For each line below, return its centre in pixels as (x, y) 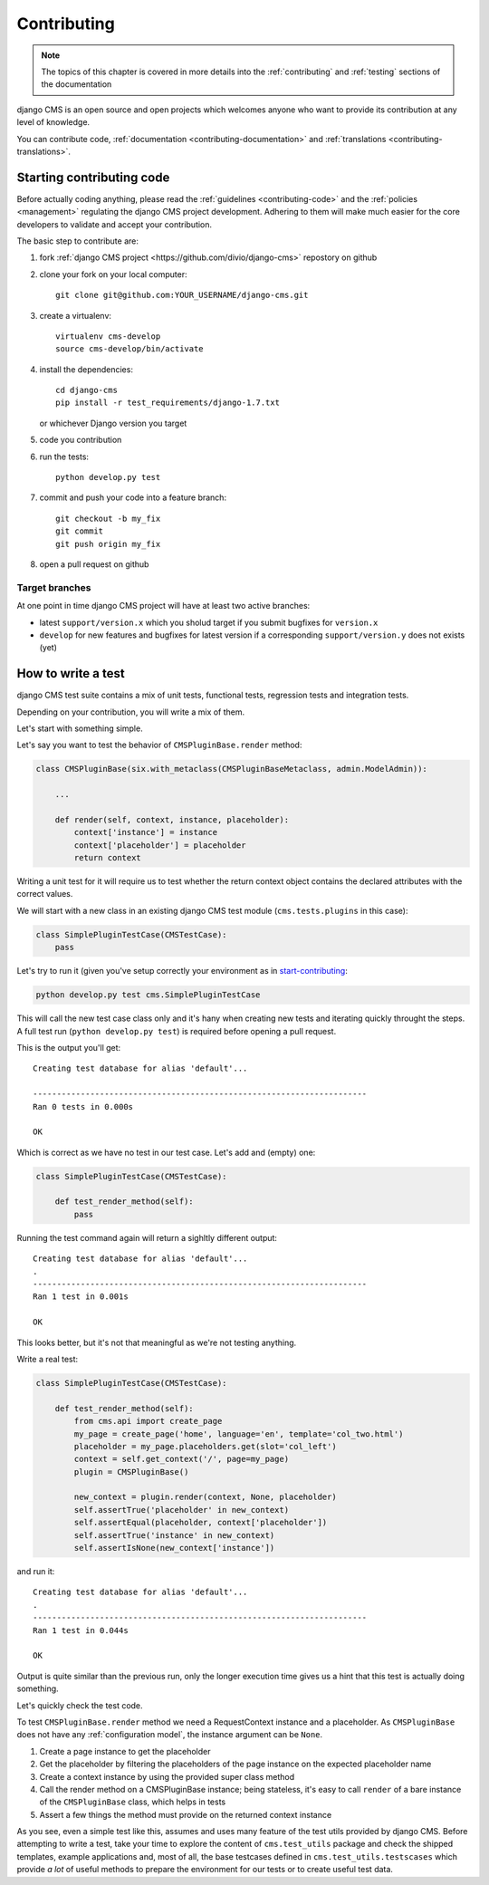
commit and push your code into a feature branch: (133, 497)
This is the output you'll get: (69, 1047)
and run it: (36, 1572)
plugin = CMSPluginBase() (131, 1471)
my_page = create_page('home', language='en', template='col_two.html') (239, 1434)
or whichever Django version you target (113, 423)
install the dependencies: (86, 369)
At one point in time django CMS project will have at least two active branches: (163, 606)
